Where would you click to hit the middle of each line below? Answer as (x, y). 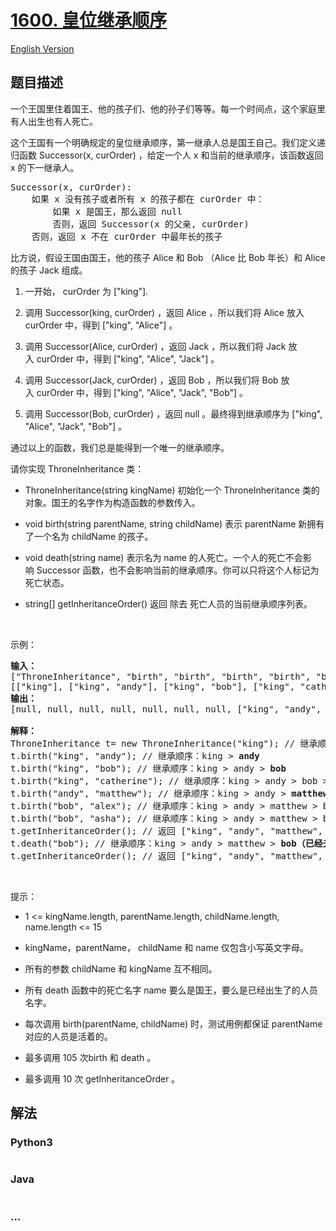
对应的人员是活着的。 (68, 1036)
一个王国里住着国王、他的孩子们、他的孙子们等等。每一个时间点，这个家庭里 (168, 108)
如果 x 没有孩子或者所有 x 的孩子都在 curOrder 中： (148, 199)
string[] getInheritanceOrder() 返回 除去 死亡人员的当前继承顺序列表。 (168, 603)
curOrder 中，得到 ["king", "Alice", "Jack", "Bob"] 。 (142, 392)
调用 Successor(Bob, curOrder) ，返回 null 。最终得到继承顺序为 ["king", (173, 413)
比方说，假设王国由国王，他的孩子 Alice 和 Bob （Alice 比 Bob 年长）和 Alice (168, 257)
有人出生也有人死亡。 (54, 121)
